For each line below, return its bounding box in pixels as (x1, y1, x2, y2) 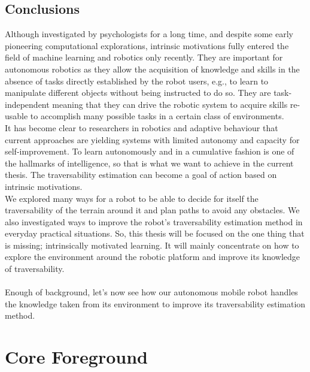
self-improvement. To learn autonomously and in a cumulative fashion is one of (5, 145, 294, 158)
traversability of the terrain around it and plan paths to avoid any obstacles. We (5, 204, 300, 216)
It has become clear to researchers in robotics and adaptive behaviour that (5, 121, 278, 134)
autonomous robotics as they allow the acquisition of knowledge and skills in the (5, 62, 300, 75)
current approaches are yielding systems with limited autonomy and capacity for (5, 133, 300, 146)
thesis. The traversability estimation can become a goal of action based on (5, 168, 277, 181)
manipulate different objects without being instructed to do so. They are (5, 86, 271, 99)
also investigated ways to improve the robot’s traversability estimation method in (5, 215, 303, 228)
